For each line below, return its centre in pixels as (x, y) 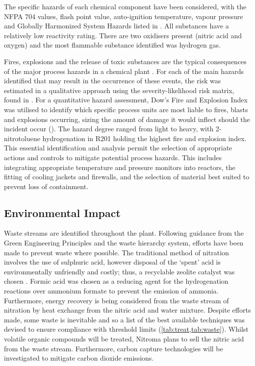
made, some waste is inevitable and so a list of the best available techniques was (124, 319)
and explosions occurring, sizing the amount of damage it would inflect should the (127, 119)
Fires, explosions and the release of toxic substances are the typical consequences (125, 61)
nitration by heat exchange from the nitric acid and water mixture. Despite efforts (127, 310)
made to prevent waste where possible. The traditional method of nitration (116, 252)
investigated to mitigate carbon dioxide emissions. (79, 358)
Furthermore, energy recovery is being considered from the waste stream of (116, 300)
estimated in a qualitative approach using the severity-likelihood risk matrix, (119, 90)
